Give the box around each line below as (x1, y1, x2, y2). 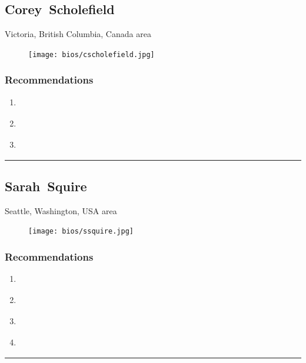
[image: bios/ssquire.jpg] (28, 227, 134, 236)
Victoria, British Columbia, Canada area (5, 28, 151, 40)
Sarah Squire (5, 176, 87, 195)
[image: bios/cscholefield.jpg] (28, 50, 155, 59)
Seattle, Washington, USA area (5, 204, 117, 217)
